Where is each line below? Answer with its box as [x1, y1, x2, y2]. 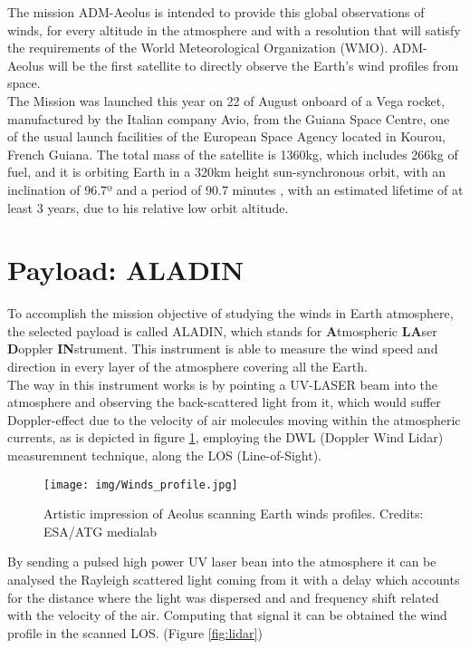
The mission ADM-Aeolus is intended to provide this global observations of [7, 3, 425, 21]
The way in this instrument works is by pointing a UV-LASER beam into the [7, 374, 438, 393]
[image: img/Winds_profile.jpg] [43, 478, 238, 491]
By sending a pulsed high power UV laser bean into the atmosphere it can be [7, 552, 436, 571]
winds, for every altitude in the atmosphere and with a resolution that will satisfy [7, 20, 461, 39]
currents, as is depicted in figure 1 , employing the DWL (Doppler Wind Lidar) [7, 428, 444, 447]
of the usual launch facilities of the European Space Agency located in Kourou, [7, 127, 446, 146]
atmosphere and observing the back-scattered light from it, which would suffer [7, 392, 441, 412]
